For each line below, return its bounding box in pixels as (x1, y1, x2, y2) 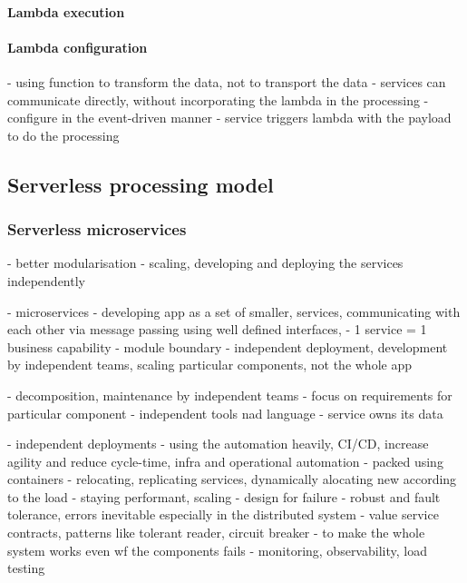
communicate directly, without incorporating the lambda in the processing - (7, 90, 429, 109)
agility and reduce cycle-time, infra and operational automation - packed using (7, 451, 443, 470)
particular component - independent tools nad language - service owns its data (7, 403, 443, 422)
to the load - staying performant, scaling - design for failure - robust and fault (7, 487, 441, 506)
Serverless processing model (7, 170, 274, 198)
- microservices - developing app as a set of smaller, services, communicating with (7, 301, 461, 321)
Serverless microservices (7, 218, 187, 241)
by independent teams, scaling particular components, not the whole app (7, 355, 412, 374)
